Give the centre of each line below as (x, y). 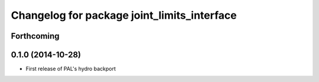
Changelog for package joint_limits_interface (124, 15)
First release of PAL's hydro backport (71, 69)
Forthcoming (35, 36)
